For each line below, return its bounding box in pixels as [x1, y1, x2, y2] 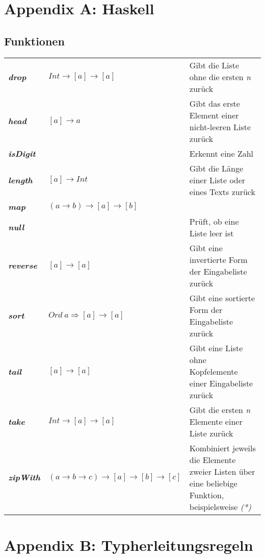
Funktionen [4, 33, 65, 48]
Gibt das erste [189, 97, 240, 109]
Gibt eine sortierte [189, 292, 255, 304]
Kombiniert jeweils [189, 442, 256, 454]
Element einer [189, 109, 239, 121]
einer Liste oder [189, 174, 246, 186]
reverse [8, 259, 37, 272]
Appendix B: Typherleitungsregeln [4, 534, 253, 555]
